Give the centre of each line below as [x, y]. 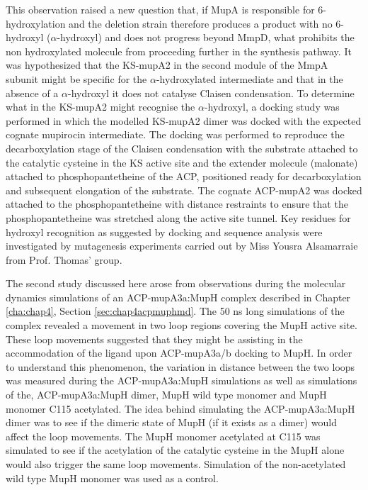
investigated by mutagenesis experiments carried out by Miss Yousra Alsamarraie [182, 246]
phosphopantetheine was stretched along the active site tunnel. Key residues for [178, 217]
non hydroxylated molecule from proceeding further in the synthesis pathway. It [179, 51]
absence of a [32, 93]
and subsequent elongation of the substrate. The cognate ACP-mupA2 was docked [184, 190]
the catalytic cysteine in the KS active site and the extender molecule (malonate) [182, 162]
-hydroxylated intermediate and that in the [249, 78]
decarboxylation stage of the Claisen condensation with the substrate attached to [182, 148]
